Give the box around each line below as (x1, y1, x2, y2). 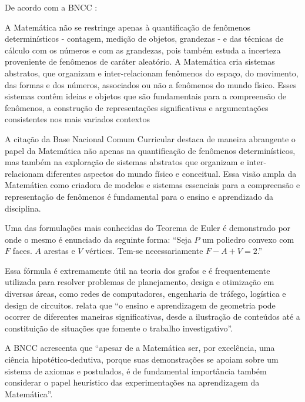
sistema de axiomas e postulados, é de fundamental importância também (5, 364, 267, 377)
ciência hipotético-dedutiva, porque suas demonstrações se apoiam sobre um (5, 353, 279, 366)
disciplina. (5, 202, 41, 214)
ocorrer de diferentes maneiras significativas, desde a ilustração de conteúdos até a (5, 310, 300, 323)
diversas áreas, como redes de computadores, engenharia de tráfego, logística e (5, 287, 286, 300)
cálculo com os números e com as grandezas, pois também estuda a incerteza (5, 43, 281, 56)
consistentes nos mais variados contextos (5, 113, 150, 125)
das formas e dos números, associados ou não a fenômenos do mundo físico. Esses (5, 78, 297, 91)
